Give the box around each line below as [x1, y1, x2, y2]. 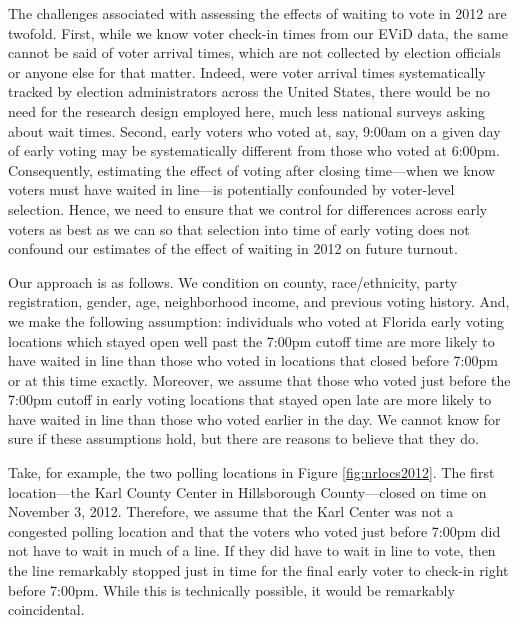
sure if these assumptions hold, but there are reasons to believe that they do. [8, 428, 479, 449]
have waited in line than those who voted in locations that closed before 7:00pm [8, 350, 498, 371]
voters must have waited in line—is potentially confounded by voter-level [8, 179, 455, 200]
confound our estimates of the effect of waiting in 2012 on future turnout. [8, 238, 458, 259]
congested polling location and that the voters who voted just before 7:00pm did [8, 520, 501, 541]
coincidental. [8, 599, 85, 620]
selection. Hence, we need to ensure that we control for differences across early [8, 198, 488, 219]
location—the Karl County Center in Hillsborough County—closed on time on [8, 481, 487, 502]
